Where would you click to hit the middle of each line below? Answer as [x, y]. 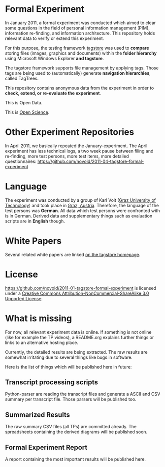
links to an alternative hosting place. [42, 342]
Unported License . [24, 298]
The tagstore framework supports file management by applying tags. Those [82, 68]
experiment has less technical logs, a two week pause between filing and [79, 151]
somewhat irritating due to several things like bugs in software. [69, 357]
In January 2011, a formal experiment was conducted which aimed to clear [81, 23]
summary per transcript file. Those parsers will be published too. [71, 399]
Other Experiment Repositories [70, 132]
